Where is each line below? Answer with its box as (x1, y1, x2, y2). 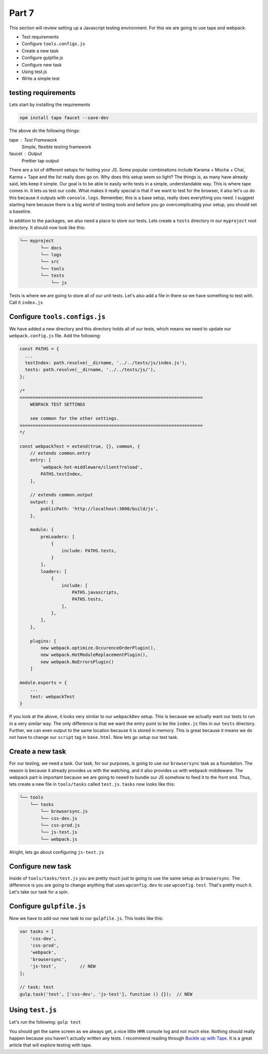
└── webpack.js (40, 836, 78, 842)
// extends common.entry (30, 450, 91, 456)
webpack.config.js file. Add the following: (9, 333, 101, 339)
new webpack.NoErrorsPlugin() (40, 659, 114, 664)
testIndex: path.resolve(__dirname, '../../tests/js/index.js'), (25, 360, 188, 365)
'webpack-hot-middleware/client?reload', (40, 464, 143, 470)
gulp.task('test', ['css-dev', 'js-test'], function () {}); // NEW (19, 991, 193, 997)
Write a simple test (21, 76, 60, 81)
